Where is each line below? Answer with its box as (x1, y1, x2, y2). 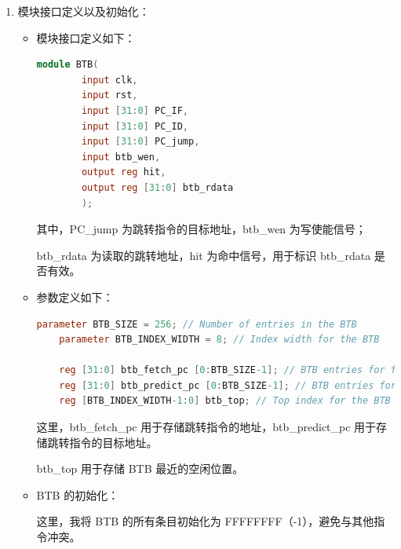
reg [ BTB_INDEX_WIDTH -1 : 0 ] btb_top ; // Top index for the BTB (59, 395, 391, 407)
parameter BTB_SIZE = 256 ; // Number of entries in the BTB (36, 318, 357, 330)
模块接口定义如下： (36, 29, 136, 46)
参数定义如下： (36, 288, 114, 305)
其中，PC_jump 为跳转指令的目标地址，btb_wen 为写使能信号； (36, 221, 366, 237)
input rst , (81, 90, 138, 101)
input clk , (81, 74, 138, 86)
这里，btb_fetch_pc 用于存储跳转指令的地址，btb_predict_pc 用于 (36, 419, 377, 435)
